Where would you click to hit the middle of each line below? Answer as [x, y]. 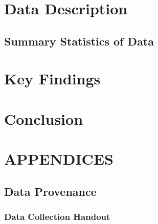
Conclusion [44, 118]
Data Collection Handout [57, 216]
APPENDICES [59, 159]
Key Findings [52, 79]
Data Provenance [50, 191]
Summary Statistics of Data [79, 41]
